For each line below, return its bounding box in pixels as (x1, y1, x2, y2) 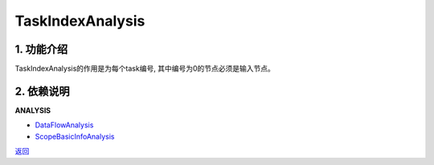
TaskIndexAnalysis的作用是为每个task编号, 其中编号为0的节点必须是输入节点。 (14, 64, 275, 74)
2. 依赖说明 (14, 84, 70, 98)
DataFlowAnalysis (35, 120, 94, 130)
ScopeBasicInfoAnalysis (35, 131, 115, 141)
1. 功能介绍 (14, 42, 68, 56)
